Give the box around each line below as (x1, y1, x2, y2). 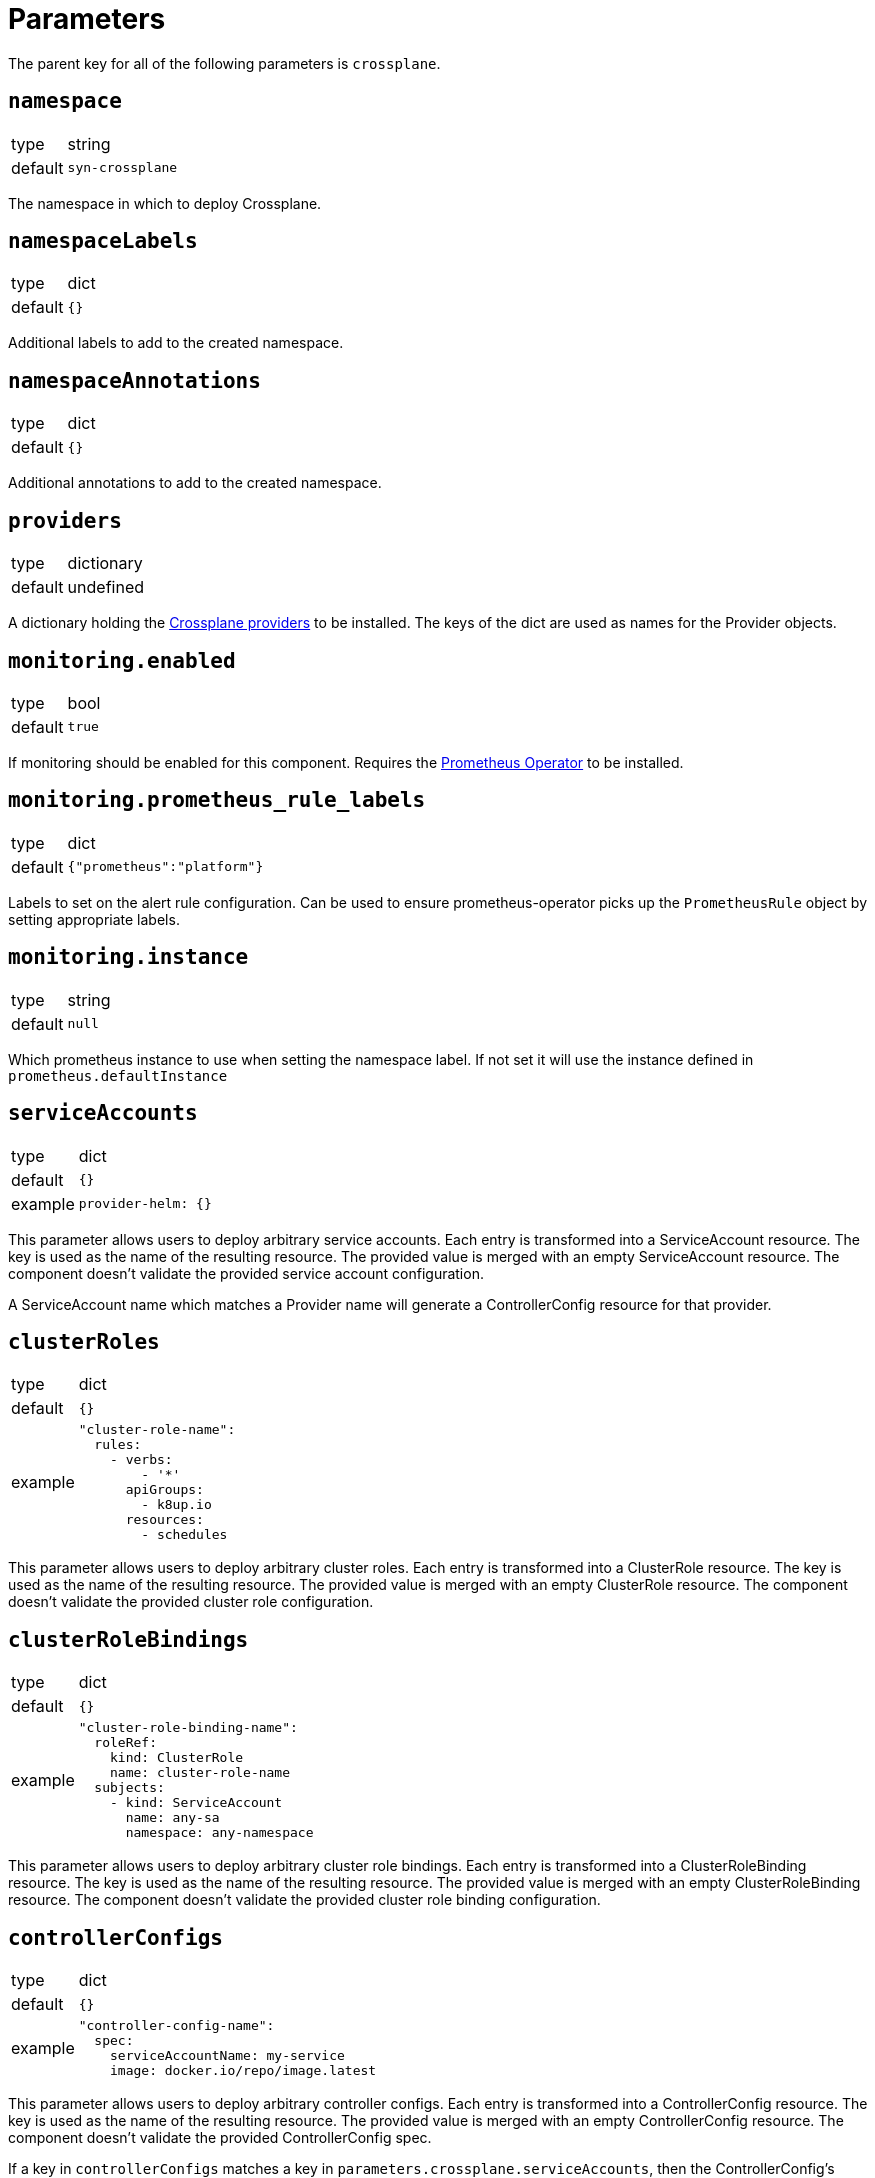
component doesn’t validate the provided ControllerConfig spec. (8, 2129, 432, 2147)
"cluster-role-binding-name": (78, 1720, 298, 1736)
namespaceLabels (8, 229, 198, 254)
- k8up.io (141, 1497, 212, 1513)
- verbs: (110, 1452, 173, 1468)
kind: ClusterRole (110, 1750, 244, 1766)
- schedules (141, 1527, 228, 1543)
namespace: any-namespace (125, 1825, 314, 1841)
